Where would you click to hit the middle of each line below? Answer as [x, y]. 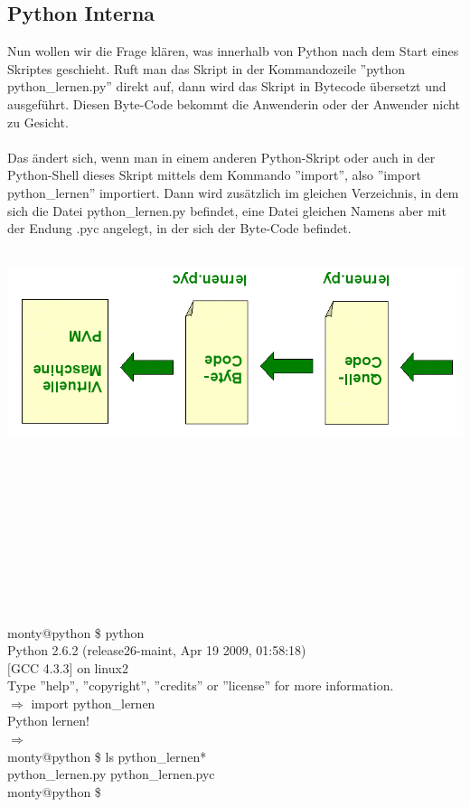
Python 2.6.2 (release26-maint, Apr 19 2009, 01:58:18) [157, 650]
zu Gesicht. [38, 122]
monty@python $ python [76, 632]
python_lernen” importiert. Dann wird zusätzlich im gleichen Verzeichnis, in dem [233, 192]
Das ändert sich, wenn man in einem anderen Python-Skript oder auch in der [221, 157]
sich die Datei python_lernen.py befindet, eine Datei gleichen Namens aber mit [227, 210]
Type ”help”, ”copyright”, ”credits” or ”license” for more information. [201, 685]
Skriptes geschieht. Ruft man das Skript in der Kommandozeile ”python [207, 68]
